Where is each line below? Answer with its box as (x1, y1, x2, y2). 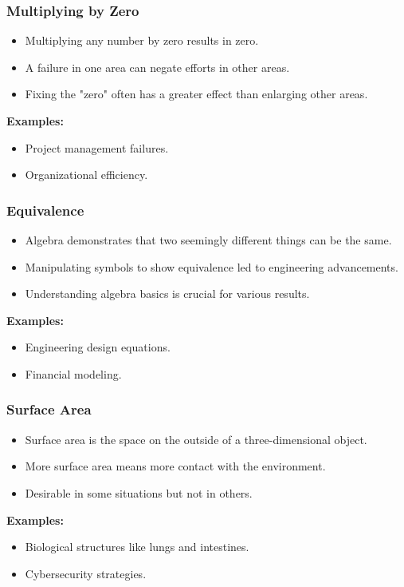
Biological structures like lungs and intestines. (25, 538, 249, 555)
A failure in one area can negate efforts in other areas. (25, 58, 290, 75)
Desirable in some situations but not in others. (25, 484, 253, 501)
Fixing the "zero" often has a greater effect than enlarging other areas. (25, 85, 368, 102)
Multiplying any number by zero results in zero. (25, 32, 259, 49)
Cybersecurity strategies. (25, 565, 147, 581)
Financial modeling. (25, 365, 122, 382)
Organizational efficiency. (25, 166, 148, 183)
